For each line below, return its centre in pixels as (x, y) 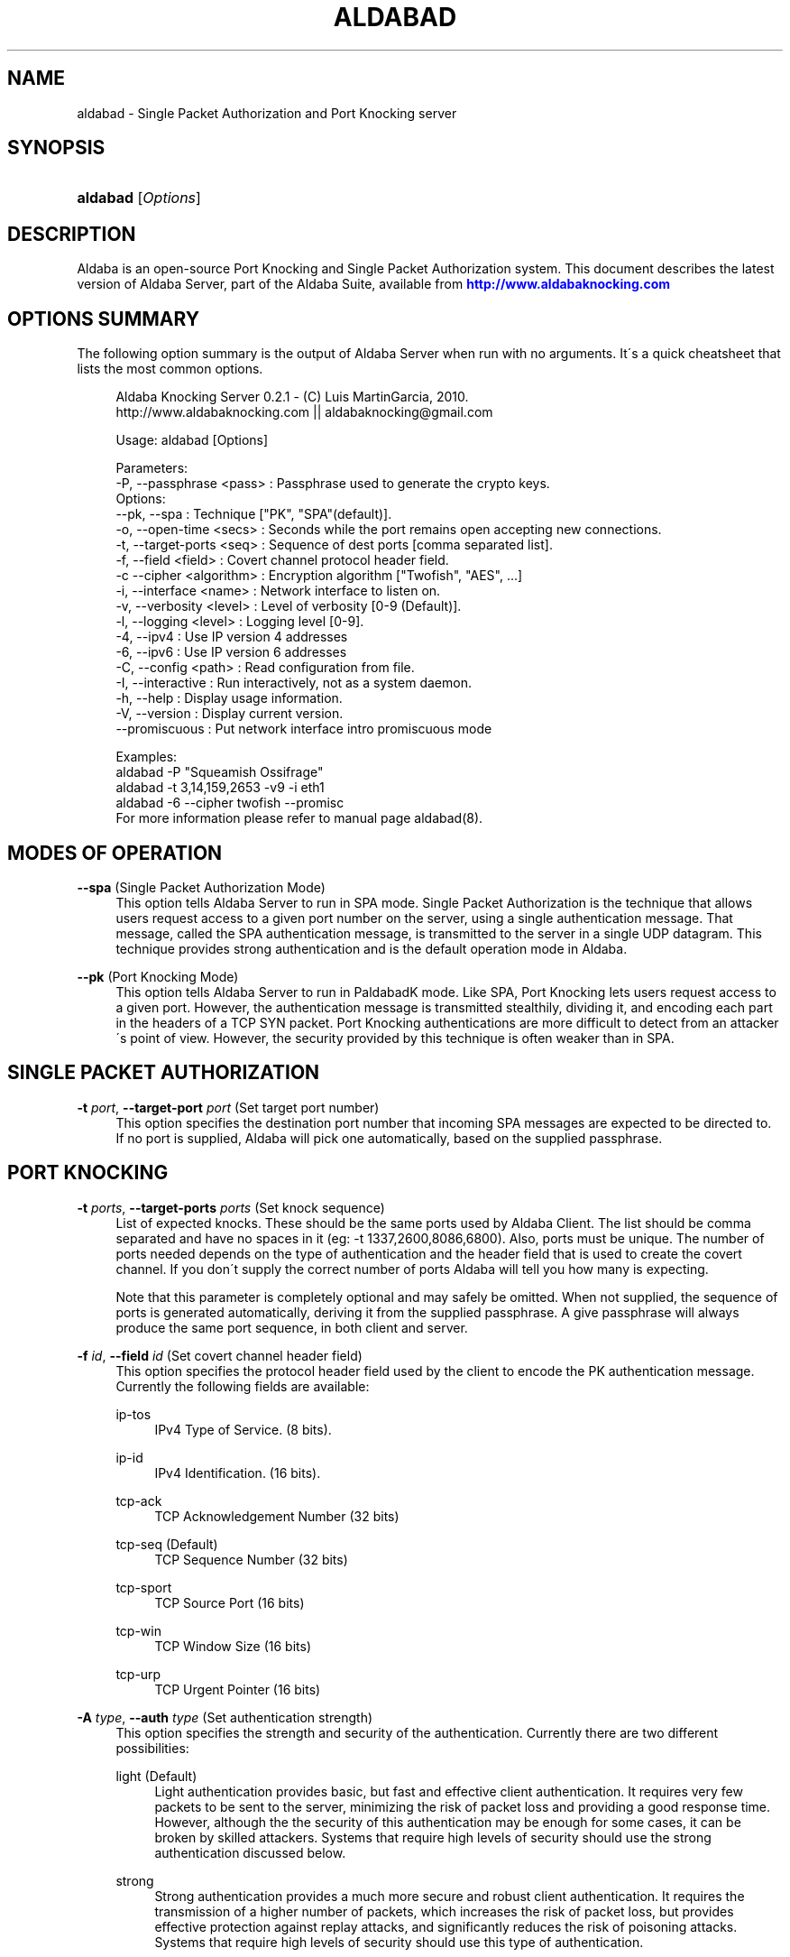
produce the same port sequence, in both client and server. (292, 1327)
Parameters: (152, 468)
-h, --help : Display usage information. (229, 698)
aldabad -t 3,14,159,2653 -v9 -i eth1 (220, 788)
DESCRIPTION (72, 234)
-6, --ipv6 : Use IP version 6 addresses (231, 652)
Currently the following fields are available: (243, 1386)
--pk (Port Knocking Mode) (158, 976)
